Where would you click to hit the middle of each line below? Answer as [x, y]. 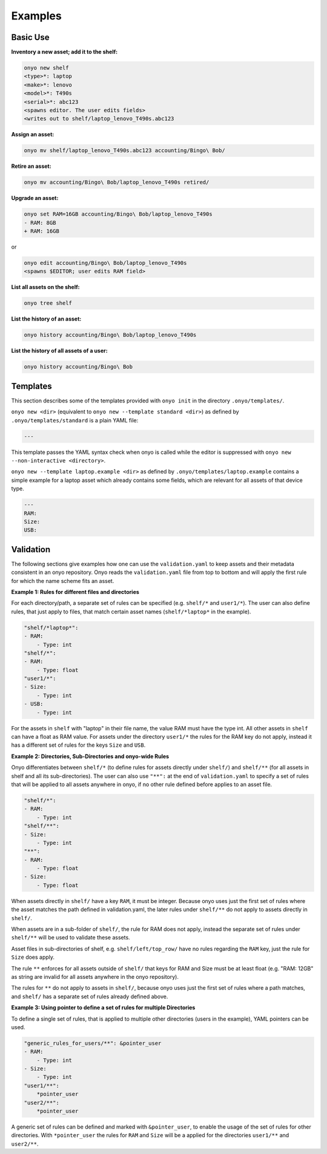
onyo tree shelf [48, 303]
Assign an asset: [33, 135]
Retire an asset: [31, 166]
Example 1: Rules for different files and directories [75, 592]
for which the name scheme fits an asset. [63, 581]
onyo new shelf [46, 68]
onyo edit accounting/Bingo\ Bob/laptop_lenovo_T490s [105, 263]
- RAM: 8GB [40, 222]
